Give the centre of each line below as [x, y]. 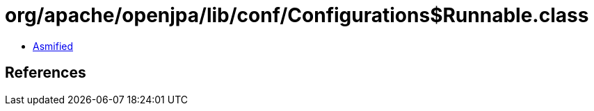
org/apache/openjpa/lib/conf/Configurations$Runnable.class [297, 15]
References [46, 73]
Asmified [53, 46]
